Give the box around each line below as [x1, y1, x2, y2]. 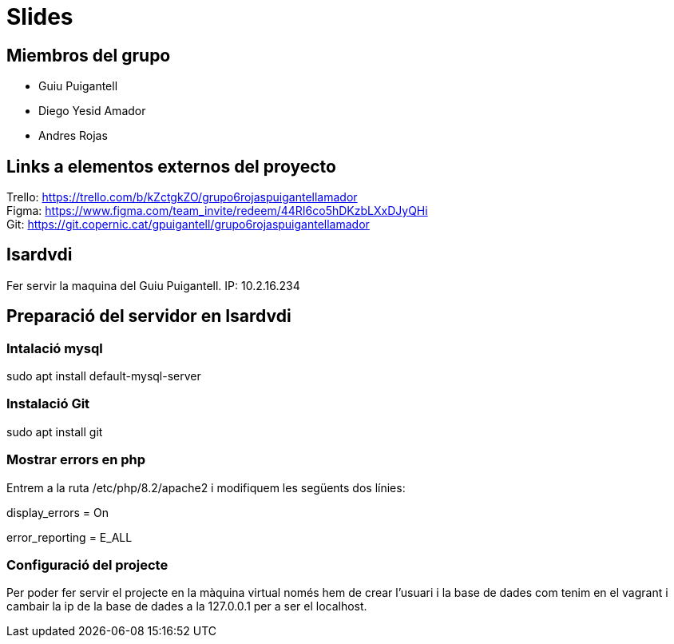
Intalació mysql [6, 340, 103, 356]
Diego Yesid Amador [38, 104, 146, 118]
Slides [6, 3, 73, 30]
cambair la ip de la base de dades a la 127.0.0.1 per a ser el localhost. [6, 599, 367, 614]
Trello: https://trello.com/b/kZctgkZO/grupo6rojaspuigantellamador [6, 190, 358, 205]
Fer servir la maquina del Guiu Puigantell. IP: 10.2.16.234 [6, 278, 300, 292]
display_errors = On [6, 505, 109, 519]
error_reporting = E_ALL [6, 530, 133, 544]
